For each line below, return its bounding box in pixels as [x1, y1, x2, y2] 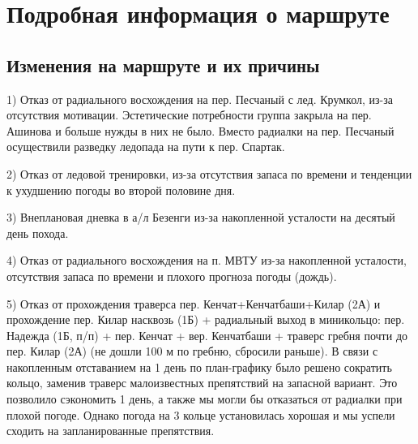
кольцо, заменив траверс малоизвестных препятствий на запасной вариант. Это [6, 374, 398, 391]
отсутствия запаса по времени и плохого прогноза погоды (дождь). [6, 267, 337, 284]
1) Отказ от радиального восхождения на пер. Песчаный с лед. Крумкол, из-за [6, 90, 393, 107]
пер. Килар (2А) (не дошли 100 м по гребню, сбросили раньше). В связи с [6, 343, 378, 360]
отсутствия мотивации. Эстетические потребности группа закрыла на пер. [6, 106, 372, 123]
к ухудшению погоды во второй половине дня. [6, 181, 236, 198]
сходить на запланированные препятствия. [6, 422, 215, 439]
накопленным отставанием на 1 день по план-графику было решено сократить [6, 358, 392, 375]
